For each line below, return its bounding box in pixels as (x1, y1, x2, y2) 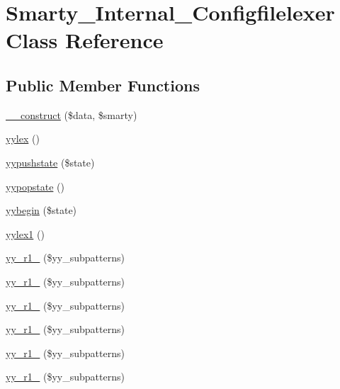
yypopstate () (6, 179, 64, 193)
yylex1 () (6, 226, 45, 241)
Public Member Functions (6, 74, 200, 96)
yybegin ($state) (6, 203, 77, 218)
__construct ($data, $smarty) (6, 107, 137, 122)
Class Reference (6, 26, 164, 55)
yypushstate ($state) (6, 154, 95, 169)
